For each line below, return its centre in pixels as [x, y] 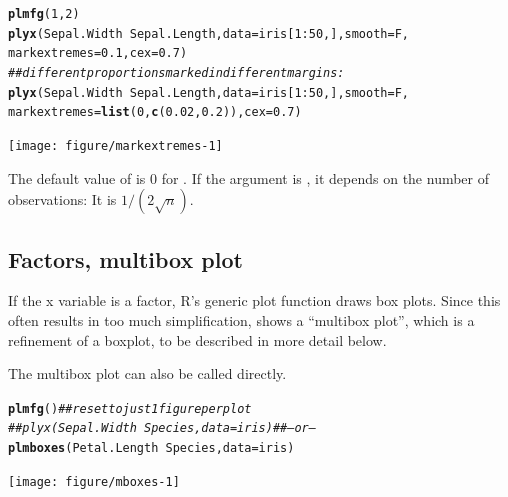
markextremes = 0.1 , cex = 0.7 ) [98, 53]
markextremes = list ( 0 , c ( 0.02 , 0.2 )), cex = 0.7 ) [155, 112]
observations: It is [62, 199]
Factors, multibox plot [125, 258]
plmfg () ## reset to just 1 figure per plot [130, 408]
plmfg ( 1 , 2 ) [44, 14]
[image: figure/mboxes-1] [94, 481]
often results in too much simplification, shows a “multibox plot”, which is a [241, 319]
